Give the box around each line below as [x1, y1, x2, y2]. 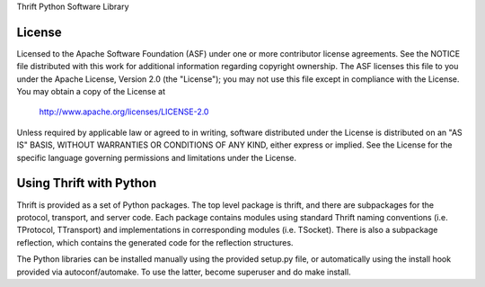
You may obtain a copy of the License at [16, 86, 166, 97]
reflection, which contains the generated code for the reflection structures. [16, 237, 294, 247]
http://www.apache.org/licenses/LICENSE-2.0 [39, 106, 209, 117]
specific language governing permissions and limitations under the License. [16, 152, 296, 163]
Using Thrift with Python [16, 175, 157, 191]
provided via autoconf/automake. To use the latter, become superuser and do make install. [16, 266, 351, 277]
